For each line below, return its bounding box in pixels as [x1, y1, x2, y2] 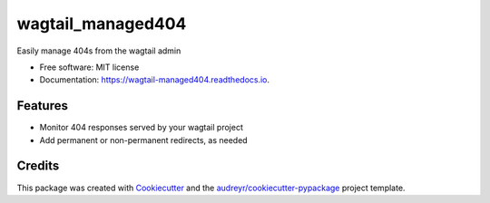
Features [16, 98, 68, 113]
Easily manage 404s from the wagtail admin [16, 45, 181, 56]
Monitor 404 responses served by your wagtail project [39, 122, 244, 133]
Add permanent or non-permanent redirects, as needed [39, 134, 249, 145]
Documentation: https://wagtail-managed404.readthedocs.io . [39, 74, 270, 85]
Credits [16, 159, 60, 174]
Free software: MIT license [39, 62, 140, 72]
